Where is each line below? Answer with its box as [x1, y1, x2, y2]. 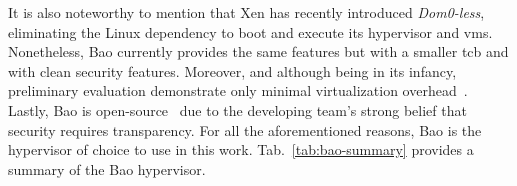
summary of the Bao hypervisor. [8, 158, 206, 179]
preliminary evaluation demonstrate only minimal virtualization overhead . [8, 80, 468, 101]
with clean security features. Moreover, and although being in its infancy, [8, 60, 457, 81]
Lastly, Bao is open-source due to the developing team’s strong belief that [8, 99, 467, 120]
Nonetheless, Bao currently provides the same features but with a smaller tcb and [8, 41, 509, 62]
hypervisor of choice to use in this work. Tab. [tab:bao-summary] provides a [8, 139, 474, 160]
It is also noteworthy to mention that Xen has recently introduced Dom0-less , [8, 2, 485, 22]
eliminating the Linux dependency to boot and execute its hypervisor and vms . [8, 21, 493, 42]
